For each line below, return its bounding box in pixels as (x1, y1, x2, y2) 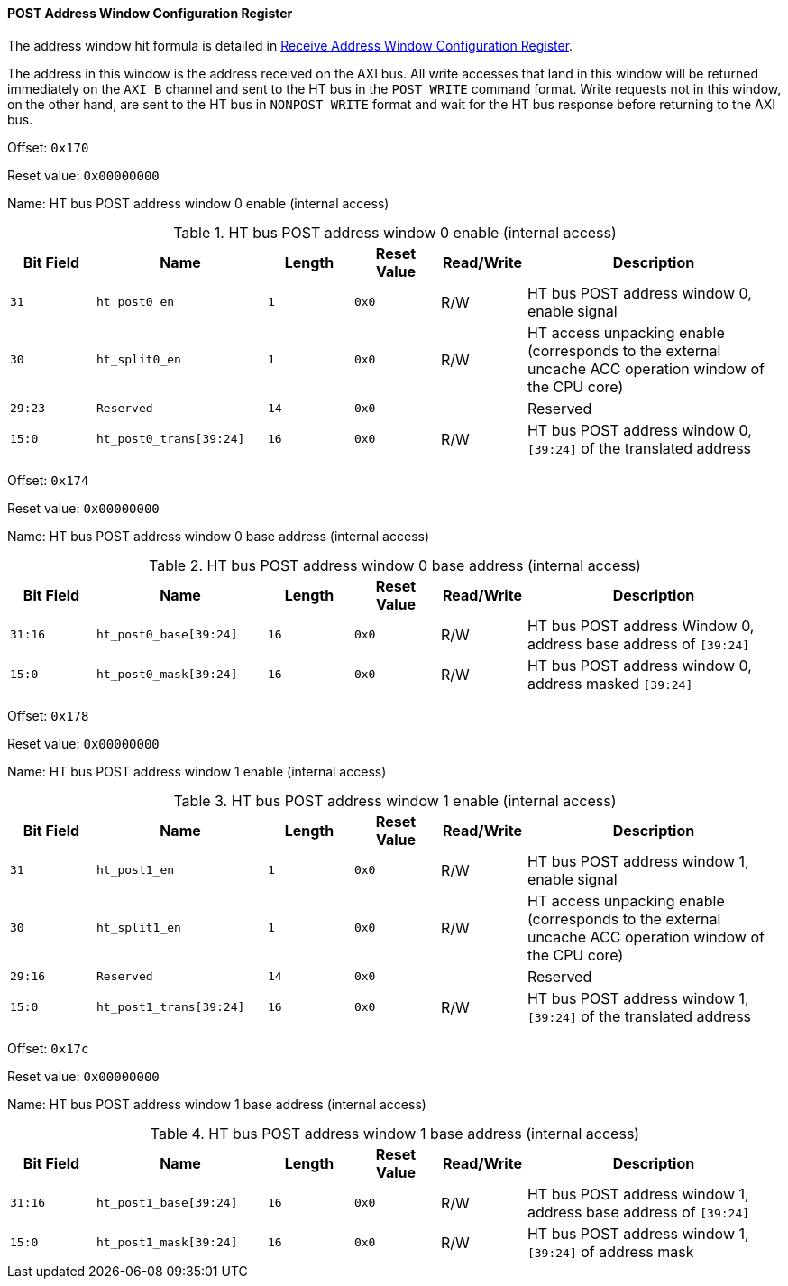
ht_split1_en (96, 921, 181, 935)
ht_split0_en (96, 353, 181, 367)
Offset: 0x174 (7, 472, 89, 488)
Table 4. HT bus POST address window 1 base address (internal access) (150, 1124, 640, 1143)
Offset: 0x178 (7, 707, 89, 723)
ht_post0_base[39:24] (96, 628, 238, 642)
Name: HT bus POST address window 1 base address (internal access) (7, 1096, 426, 1112)
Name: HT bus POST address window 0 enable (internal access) (7, 195, 389, 211)
